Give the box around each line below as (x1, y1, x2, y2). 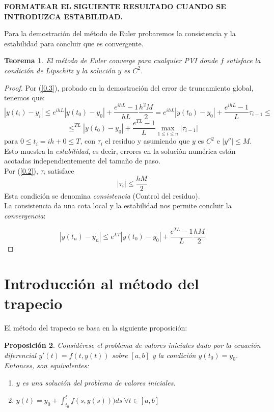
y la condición (152, 349, 196, 360)
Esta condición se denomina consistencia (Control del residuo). (4, 190, 200, 201)
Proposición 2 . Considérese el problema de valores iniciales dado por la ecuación (4, 339, 261, 350)
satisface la (226, 55, 261, 66)
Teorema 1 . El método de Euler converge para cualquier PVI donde (4, 55, 218, 66)
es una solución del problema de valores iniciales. (22, 377, 176, 388)
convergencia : (4, 210, 46, 221)
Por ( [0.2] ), (4, 165, 38, 176)
